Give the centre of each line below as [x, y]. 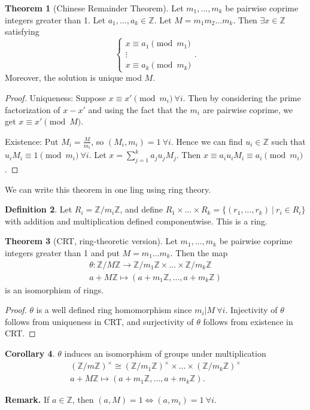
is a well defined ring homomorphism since [114, 310]
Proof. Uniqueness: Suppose [55, 97]
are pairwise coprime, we [248, 109]
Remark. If [27, 400]
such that [288, 141]
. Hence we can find [207, 141]
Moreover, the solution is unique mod [73, 78]
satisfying [22, 31]
